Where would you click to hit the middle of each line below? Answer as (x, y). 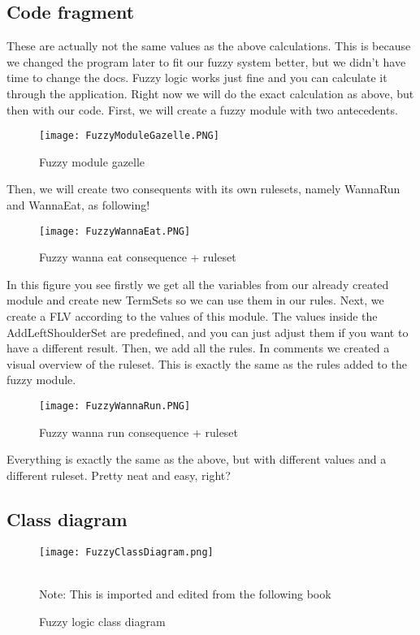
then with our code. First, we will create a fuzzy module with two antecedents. (202, 109)
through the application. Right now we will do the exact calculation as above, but (210, 93)
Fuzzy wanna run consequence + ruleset (139, 432)
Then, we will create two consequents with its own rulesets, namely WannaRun (204, 189)
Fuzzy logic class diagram (102, 621)
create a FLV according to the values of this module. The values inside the (192, 316)
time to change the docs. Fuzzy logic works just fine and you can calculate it (197, 78)
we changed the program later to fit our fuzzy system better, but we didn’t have (206, 61)
